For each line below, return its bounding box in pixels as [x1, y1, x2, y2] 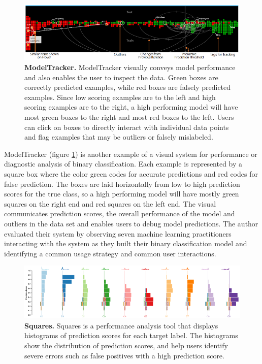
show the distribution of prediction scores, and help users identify [24, 340, 228, 350]
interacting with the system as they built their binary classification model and [4, 238, 247, 249]
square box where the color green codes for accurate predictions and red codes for [4, 168, 258, 179]
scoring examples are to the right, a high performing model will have [24, 102, 238, 112]
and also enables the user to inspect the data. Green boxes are [24, 72, 218, 82]
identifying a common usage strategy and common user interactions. [4, 248, 216, 258]
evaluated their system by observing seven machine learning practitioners [4, 228, 232, 239]
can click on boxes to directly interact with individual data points [24, 121, 229, 132]
